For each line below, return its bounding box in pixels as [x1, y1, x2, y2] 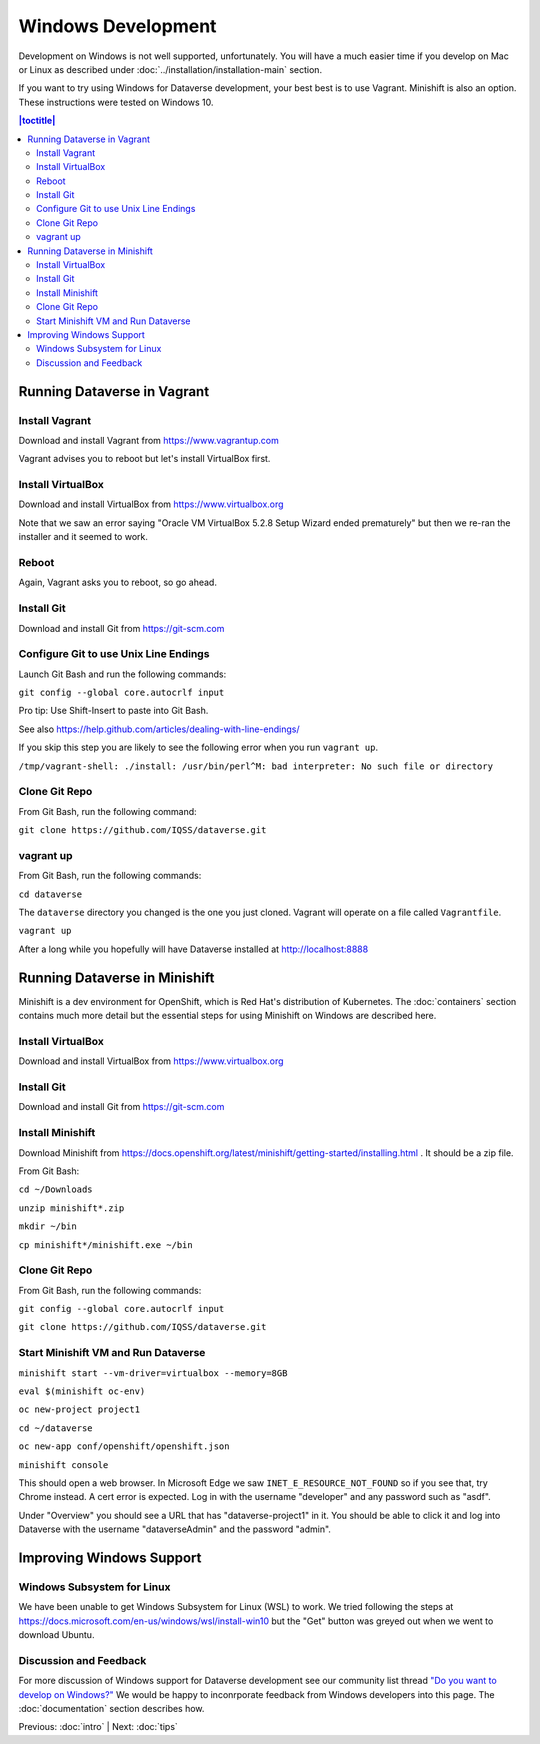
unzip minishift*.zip [18, 1202, 125, 1214]
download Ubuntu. [18, 1629, 95, 1641]
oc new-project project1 [18, 1404, 140, 1415]
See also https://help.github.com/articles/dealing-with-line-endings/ [18, 723, 300, 735]
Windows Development [18, 15, 217, 37]
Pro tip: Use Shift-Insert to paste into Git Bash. [18, 705, 209, 717]
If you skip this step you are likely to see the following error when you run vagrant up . [18, 741, 379, 754]
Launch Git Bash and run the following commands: [18, 668, 227, 680]
